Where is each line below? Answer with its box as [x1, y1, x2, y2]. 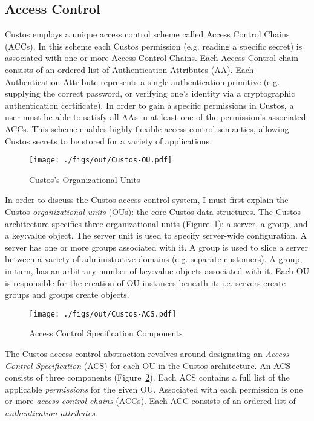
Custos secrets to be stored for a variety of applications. [5, 134, 212, 147]
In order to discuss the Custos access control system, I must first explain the [5, 193, 289, 206]
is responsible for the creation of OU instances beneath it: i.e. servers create [5, 276, 286, 289]
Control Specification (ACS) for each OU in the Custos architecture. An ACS [5, 359, 291, 371]
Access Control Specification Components [29, 327, 183, 339]
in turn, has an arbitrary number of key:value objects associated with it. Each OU [5, 264, 310, 277]
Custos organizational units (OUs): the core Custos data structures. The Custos [5, 205, 301, 217]
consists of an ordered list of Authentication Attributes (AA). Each [5, 63, 254, 76]
